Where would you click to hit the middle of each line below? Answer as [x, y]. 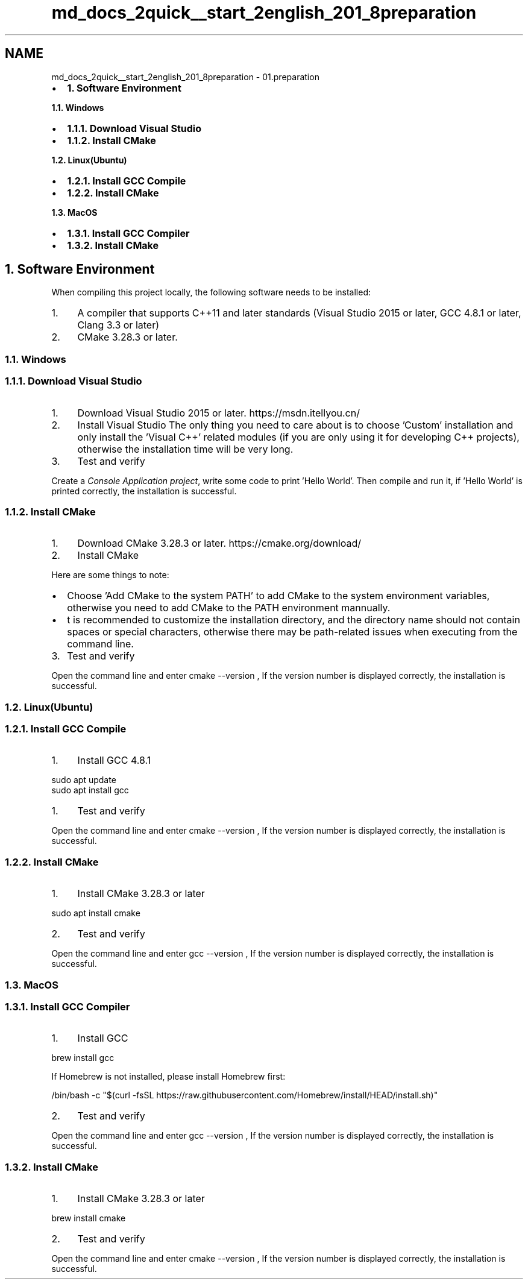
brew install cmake [89, 1218]
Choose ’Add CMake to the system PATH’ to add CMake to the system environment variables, [278, 596]
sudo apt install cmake [96, 913]
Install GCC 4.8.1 [114, 760]
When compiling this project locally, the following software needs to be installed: [211, 292]
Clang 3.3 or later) [118, 325]
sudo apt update [84, 780]
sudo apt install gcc [90, 790]
